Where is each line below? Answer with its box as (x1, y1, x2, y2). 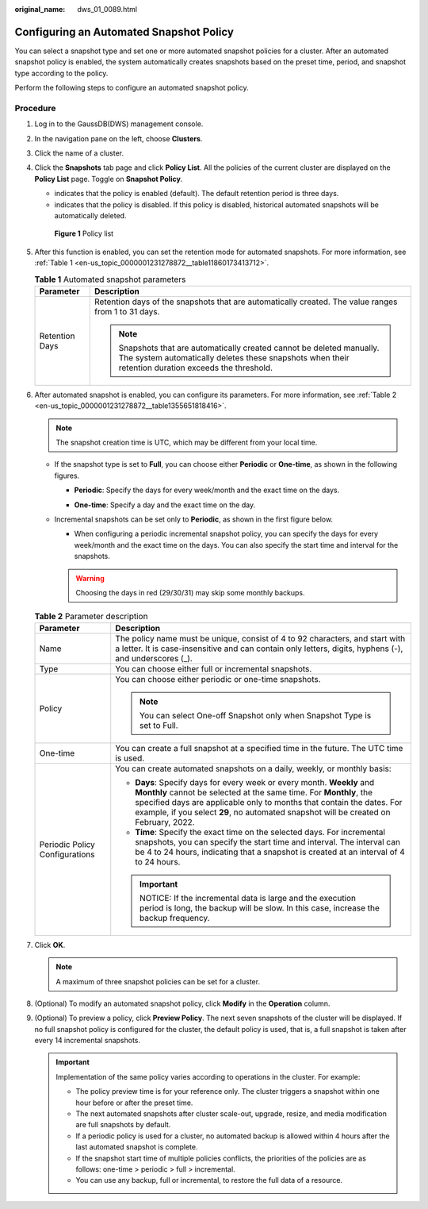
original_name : (14, 5, 66, 13)
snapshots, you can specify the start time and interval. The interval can (135, 836, 400, 847)
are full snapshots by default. (75, 1120, 171, 1130)
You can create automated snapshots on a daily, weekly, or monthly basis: (115, 763, 392, 774)
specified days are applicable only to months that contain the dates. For (135, 796, 403, 807)
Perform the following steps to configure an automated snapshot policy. (14, 83, 249, 93)
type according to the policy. (14, 68, 109, 78)
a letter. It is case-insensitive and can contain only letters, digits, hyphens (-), (115, 643, 403, 654)
